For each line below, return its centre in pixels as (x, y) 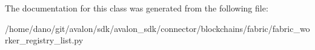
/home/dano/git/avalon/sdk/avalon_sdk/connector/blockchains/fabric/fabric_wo (157, 28)
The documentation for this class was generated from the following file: (137, 8)
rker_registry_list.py (44, 40)
